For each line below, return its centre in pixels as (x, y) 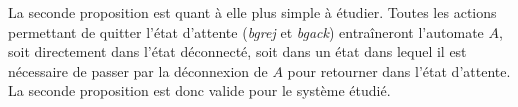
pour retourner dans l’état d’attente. (399, 70)
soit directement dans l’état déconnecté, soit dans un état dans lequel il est (237, 51)
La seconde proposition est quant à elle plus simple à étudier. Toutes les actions (252, 12)
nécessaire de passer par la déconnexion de (138, 70)
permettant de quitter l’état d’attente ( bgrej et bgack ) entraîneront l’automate (246, 31)
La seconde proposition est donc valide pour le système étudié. (199, 90)
